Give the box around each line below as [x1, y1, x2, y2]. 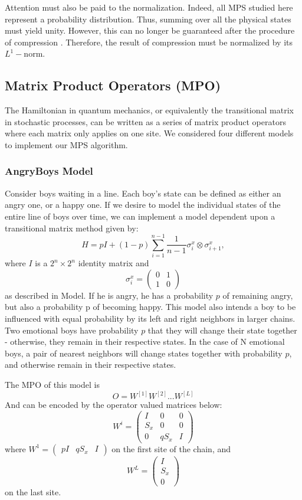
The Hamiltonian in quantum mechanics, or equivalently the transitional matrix [5, 104, 294, 116]
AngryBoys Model [5, 164, 93, 178]
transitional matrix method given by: [5, 221, 139, 234]
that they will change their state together [147, 323, 297, 336]
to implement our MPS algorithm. [5, 138, 128, 151]
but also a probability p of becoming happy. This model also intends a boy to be [5, 300, 296, 313]
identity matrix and [78, 257, 149, 269]
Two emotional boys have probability [5, 323, 139, 336]
